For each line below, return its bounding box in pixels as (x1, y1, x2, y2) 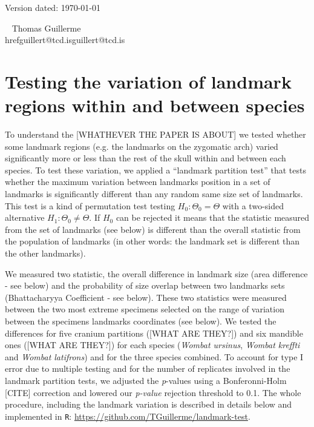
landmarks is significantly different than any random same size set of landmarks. (5, 187, 303, 200)
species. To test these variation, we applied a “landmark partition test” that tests (5, 163, 307, 176)
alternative (5, 211, 45, 224)
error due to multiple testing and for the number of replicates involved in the (5, 362, 290, 375)
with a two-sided (222, 199, 284, 212)
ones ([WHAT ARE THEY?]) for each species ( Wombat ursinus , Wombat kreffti (5, 338, 300, 351)
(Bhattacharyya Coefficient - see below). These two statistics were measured (5, 291, 287, 303)
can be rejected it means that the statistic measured (116, 211, 310, 224)
